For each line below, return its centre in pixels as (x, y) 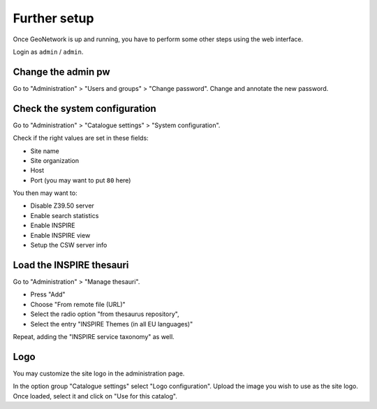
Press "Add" (48, 294)
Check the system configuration (84, 108)
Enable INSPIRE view (60, 235)
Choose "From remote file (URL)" (78, 304)
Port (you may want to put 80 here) (81, 180)
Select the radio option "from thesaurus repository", (105, 314)
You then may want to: (45, 193)
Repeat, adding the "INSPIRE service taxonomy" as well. (94, 336)
